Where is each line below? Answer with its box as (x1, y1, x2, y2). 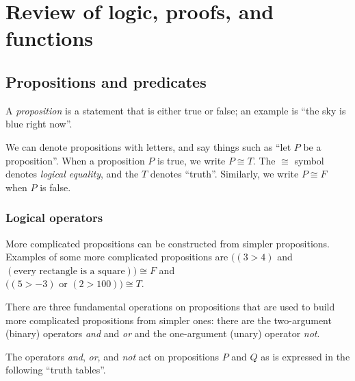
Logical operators (5, 209, 103, 226)
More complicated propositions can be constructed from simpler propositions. (5, 236, 330, 250)
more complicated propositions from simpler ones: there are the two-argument (5, 312, 332, 327)
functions (5, 24, 94, 52)
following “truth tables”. (5, 362, 106, 377)
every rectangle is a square (14, 266, 125, 276)
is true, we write (157, 153, 226, 167)
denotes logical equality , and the (5, 167, 139, 181)
